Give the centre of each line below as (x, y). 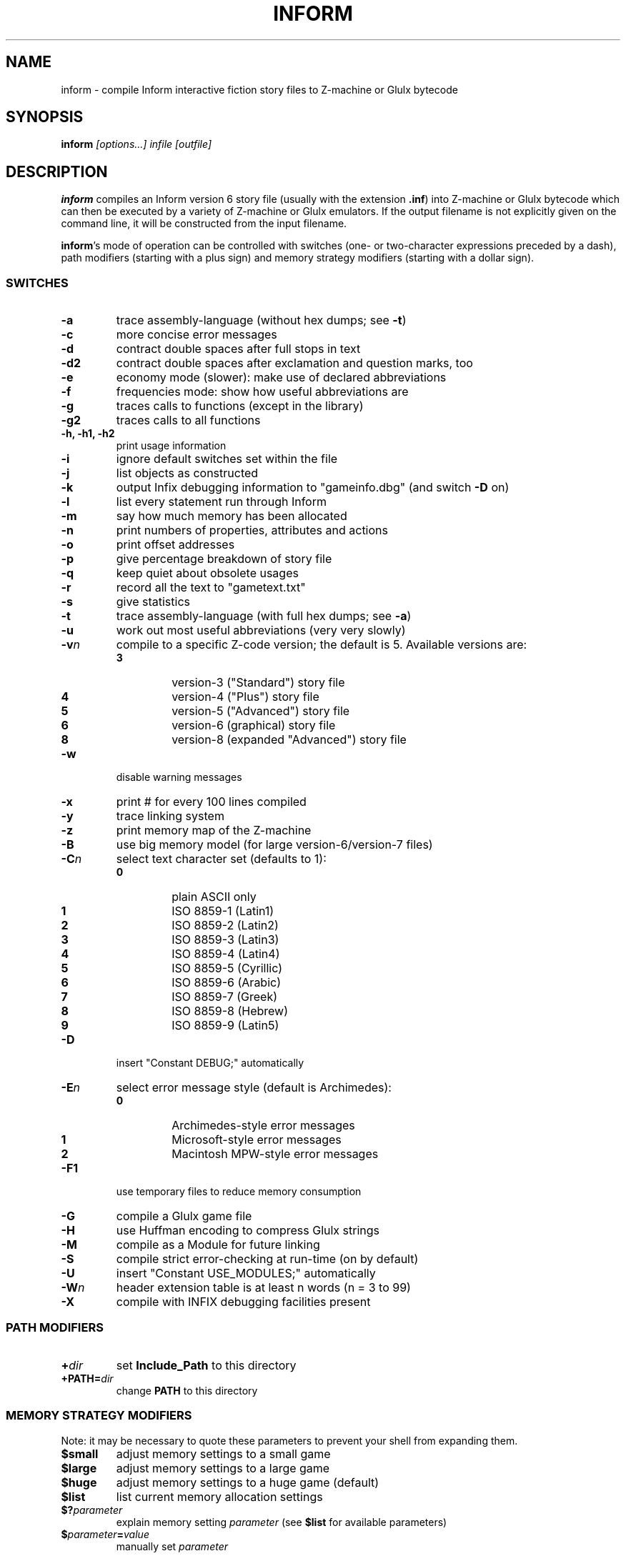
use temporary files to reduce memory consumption (239, 1192)
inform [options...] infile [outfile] (136, 144)
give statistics (153, 602)
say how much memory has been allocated (232, 516)
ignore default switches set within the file (227, 459)
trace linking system (170, 816)
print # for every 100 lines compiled (211, 802)
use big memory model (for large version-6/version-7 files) (274, 845)
